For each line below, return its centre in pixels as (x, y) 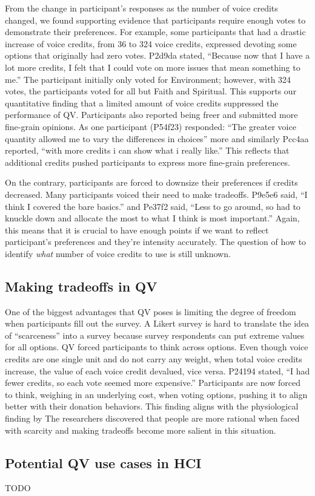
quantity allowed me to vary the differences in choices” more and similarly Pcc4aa (157, 138)
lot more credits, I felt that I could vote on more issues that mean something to (153, 67)
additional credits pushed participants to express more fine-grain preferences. (148, 162)
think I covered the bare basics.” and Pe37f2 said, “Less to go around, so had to (153, 206)
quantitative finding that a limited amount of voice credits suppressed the (142, 103)
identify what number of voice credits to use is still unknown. (118, 253)
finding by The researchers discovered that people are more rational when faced (152, 418)
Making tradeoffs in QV (81, 286)
